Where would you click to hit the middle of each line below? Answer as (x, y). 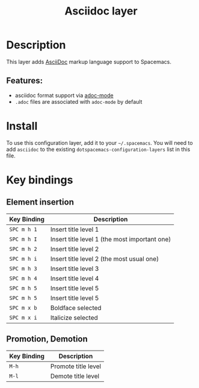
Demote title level (75, 376)
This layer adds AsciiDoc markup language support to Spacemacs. (89, 62)
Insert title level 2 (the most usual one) (105, 259)
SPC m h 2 (23, 249)
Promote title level (75, 366)
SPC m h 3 (23, 269)
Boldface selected (76, 308)
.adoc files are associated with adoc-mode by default (78, 101)
